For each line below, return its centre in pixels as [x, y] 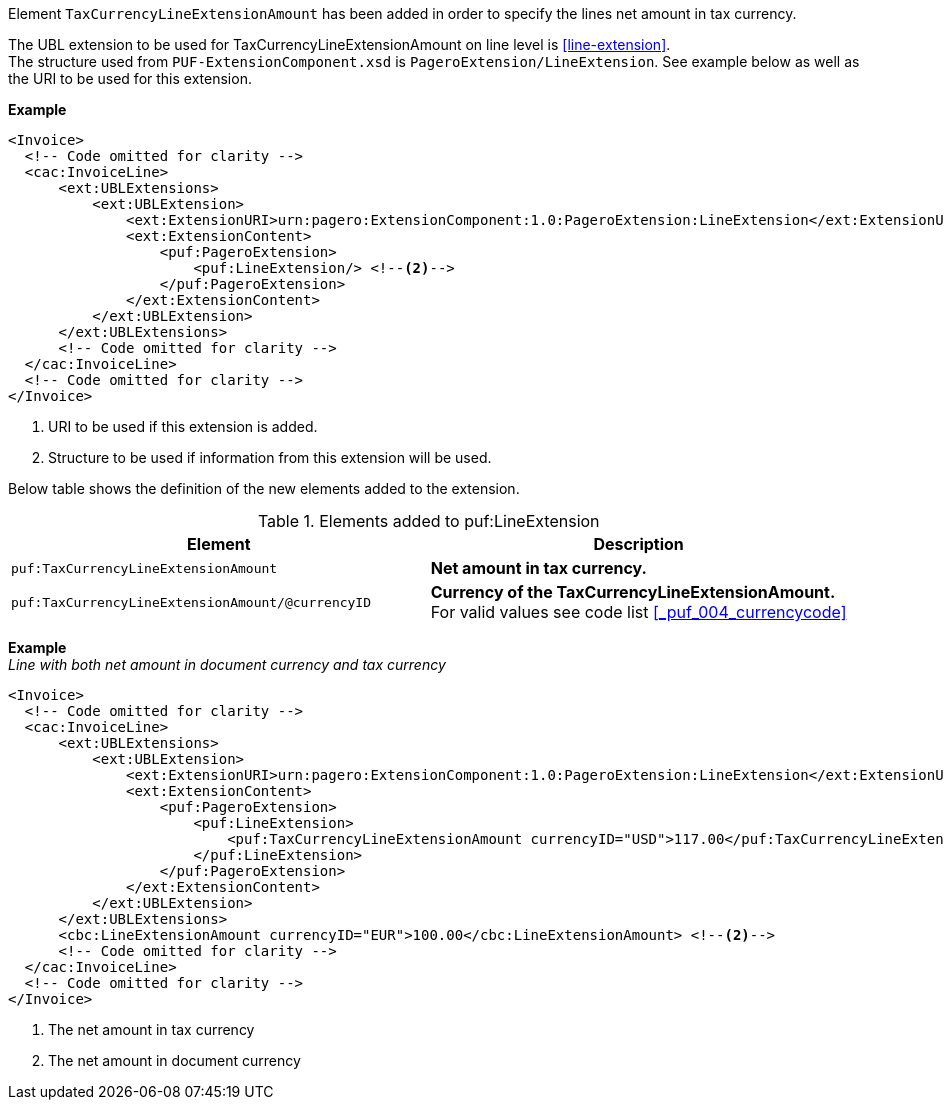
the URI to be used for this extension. [130, 78]
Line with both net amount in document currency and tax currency [227, 664]
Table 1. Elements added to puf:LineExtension [428, 521]
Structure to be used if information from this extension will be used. [270, 457]
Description [638, 544]
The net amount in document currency [174, 1060]
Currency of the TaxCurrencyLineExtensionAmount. [633, 592]
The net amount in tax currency [151, 1029]
